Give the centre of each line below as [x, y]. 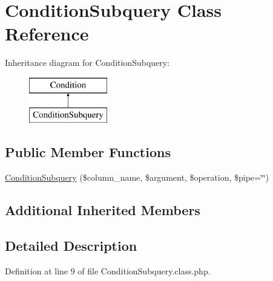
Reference [47, 34]
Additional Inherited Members [103, 210]
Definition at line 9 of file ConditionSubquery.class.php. [108, 270]
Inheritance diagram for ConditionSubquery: [87, 63]
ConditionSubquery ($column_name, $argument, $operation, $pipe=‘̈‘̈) [137, 177]
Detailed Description [71, 246]
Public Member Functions [88, 152]
